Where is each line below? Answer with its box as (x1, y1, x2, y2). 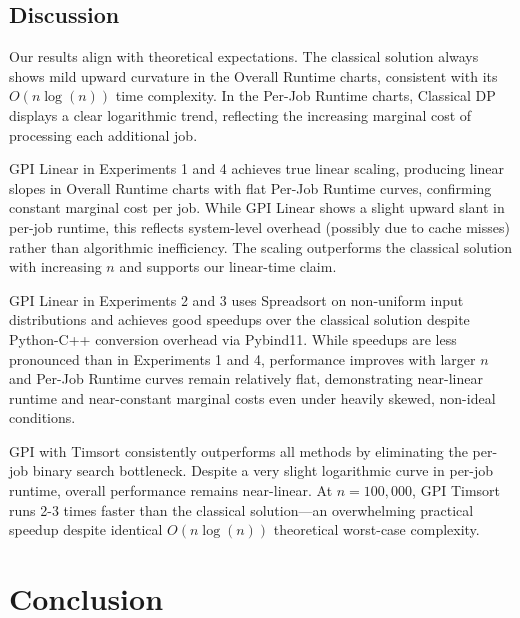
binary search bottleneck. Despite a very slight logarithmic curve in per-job (32, 460, 494, 481)
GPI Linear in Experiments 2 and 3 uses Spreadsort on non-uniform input (9, 289, 464, 310)
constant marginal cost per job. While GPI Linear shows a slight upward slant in (9, 197, 505, 218)
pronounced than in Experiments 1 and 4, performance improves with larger (9, 348, 476, 369)
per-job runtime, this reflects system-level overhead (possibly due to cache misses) (9, 216, 510, 237)
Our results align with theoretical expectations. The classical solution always (9, 46, 479, 67)
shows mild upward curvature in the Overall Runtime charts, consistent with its (9, 65, 498, 86)
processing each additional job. (9, 124, 198, 145)
